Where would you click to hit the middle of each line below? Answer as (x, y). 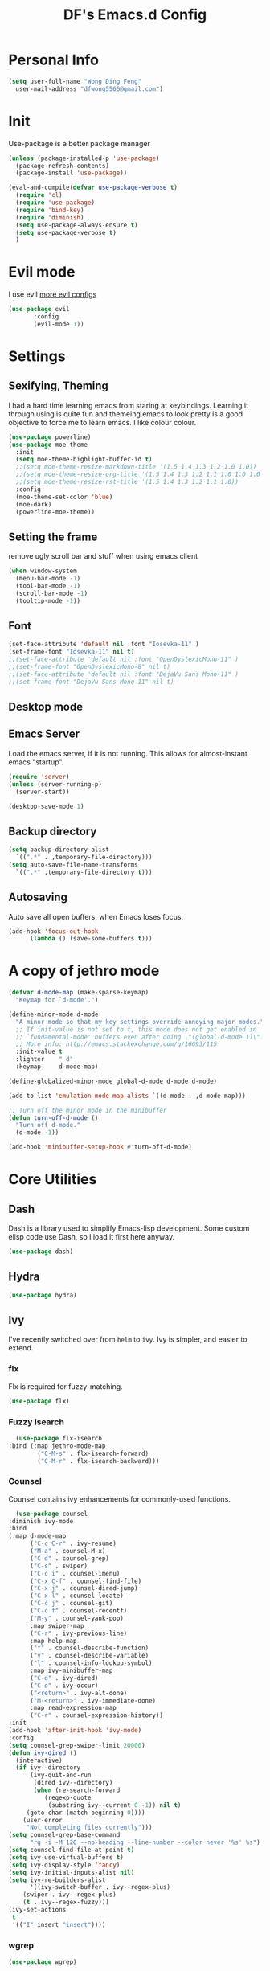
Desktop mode (45, 707)
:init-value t (39, 1052)
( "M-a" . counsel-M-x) (67, 1551)
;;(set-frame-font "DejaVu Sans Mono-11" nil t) (91, 682)
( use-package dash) (41, 1252)
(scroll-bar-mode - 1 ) (52, 593)
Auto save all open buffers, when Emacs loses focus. (96, 916)
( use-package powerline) (50, 437)
